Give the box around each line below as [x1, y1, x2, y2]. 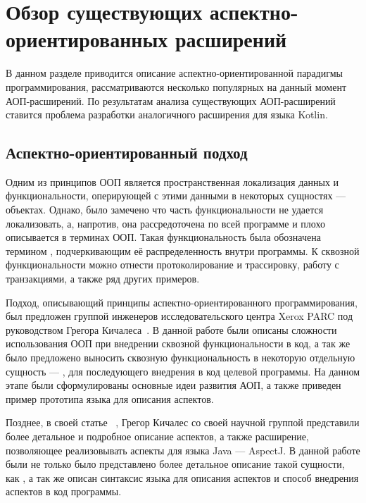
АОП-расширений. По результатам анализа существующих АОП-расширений [6, 93, 336, 108]
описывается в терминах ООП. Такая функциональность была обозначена [6, 230, 321, 244]
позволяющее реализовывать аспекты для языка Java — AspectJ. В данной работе [6, 442, 360, 457]
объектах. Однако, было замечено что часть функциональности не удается [6, 202, 324, 217]
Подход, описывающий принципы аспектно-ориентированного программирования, [6, 294, 358, 309]
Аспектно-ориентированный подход [6, 142, 248, 163]
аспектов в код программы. [6, 484, 122, 499]
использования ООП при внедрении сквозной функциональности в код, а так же [6, 336, 351, 351]
